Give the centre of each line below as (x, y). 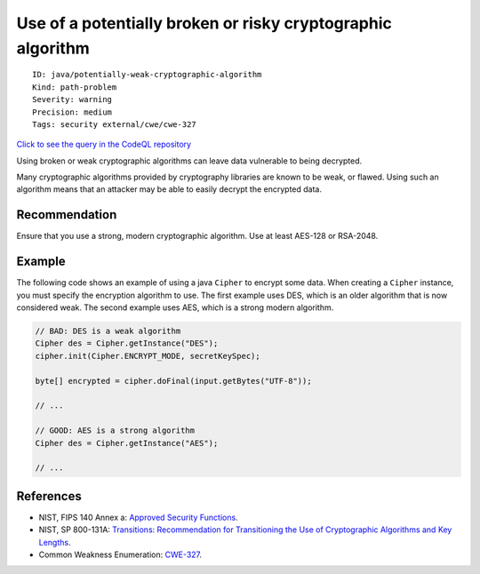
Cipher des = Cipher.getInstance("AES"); (127, 443)
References (49, 496)
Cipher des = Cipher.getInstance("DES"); (127, 343)
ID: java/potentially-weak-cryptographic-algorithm (147, 75)
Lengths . (55, 542)
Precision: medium (72, 112)
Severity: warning (72, 100)
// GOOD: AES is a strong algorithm (115, 430)
